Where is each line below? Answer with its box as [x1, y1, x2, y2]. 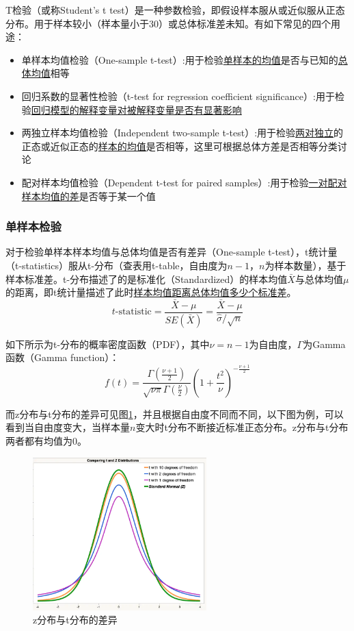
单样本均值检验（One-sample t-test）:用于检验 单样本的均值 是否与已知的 [21, 52, 338, 66]
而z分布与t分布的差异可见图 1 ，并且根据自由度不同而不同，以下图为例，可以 [5, 406, 344, 421]
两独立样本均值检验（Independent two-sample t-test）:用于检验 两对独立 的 [21, 125, 344, 140]
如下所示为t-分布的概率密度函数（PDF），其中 [5, 336, 210, 351]
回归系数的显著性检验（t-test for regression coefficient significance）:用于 [21, 88, 335, 103]
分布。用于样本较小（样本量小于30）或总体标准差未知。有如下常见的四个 [5, 16, 331, 30]
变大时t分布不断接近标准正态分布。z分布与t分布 [135, 420, 349, 434]
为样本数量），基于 [264, 258, 346, 272]
